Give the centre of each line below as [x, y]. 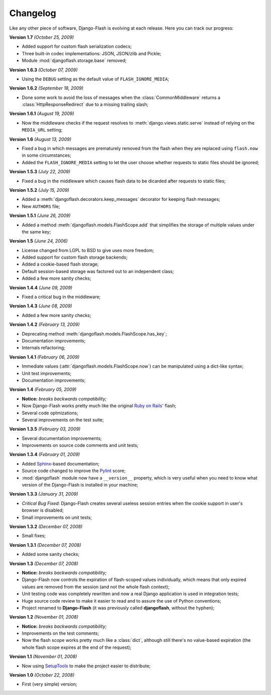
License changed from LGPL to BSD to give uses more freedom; [88, 250]
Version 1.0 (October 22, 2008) [42, 675]
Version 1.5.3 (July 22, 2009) [40, 172]
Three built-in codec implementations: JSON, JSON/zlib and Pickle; [92, 53]
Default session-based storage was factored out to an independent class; [98, 271]
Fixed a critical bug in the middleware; [61, 297]
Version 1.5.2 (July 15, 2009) [39, 190]
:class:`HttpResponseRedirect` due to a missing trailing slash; [85, 104]
